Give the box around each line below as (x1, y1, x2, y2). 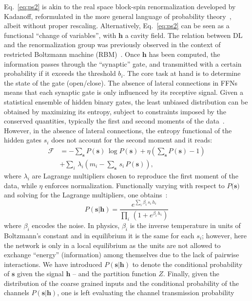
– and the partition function (73, 268, 156, 279)
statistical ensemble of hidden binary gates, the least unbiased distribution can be (4, 96, 248, 106)
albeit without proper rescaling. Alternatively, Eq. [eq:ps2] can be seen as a (4, 20, 230, 31)
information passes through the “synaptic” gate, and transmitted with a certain (4, 58, 242, 69)
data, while (4, 180, 37, 190)
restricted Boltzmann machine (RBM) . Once (4, 49, 140, 59)
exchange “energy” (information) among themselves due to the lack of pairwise (4, 249, 239, 260)
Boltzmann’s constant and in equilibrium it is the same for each (4, 230, 194, 240)
